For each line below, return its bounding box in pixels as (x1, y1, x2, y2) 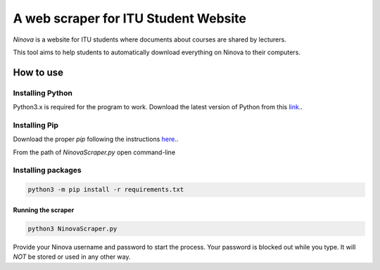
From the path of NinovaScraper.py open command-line (13, 148, 176, 157)
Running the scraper (13, 205, 75, 214)
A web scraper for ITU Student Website (13, 11, 246, 26)
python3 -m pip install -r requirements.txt (27, 185, 184, 194)
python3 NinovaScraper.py (27, 224, 118, 233)
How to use (13, 66, 63, 78)
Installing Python (13, 88, 73, 98)
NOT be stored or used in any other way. (13, 252, 131, 261)
